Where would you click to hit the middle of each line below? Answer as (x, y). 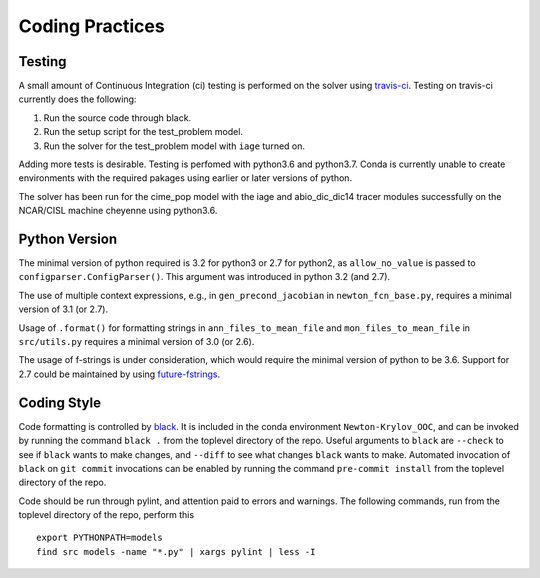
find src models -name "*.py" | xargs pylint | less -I (176, 551)
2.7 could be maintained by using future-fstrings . (119, 374)
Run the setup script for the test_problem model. (143, 132)
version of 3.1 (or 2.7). (63, 309)
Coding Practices (91, 26)
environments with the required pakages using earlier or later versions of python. (185, 178)
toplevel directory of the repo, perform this (106, 515)
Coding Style (60, 402)
